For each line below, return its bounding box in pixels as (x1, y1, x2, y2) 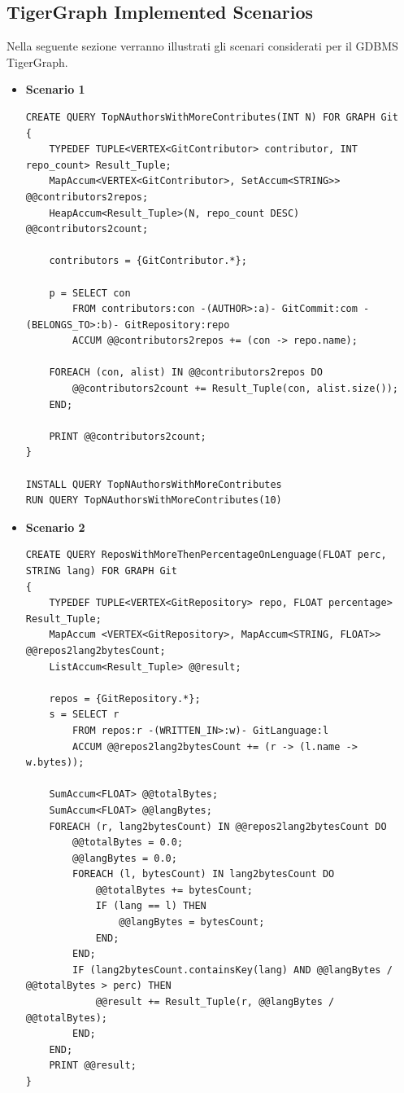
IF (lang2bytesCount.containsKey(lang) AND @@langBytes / (72, 964, 393, 976)
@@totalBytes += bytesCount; (95, 884, 253, 896)
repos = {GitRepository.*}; (49, 692, 201, 705)
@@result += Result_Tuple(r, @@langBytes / (95, 996, 335, 1008)
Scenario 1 (25, 81, 85, 98)
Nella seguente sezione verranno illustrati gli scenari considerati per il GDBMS (7, 37, 398, 55)
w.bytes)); (25, 757, 85, 769)
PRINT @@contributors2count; (49, 430, 206, 442)
